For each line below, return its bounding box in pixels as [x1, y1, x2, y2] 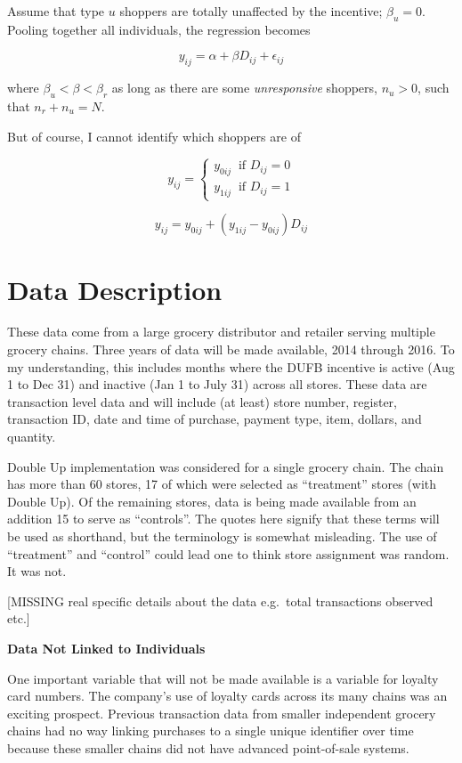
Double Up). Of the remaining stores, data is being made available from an [7, 491, 417, 510]
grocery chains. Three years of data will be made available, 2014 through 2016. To [7, 340, 455, 359]
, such [417, 78, 450, 97]
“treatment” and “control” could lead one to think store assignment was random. [7, 544, 450, 563]
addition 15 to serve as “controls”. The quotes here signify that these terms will [7, 509, 440, 528]
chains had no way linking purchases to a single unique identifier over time [7, 721, 414, 740]
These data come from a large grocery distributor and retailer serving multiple [7, 322, 435, 341]
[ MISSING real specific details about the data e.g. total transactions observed [7, 591, 434, 610]
